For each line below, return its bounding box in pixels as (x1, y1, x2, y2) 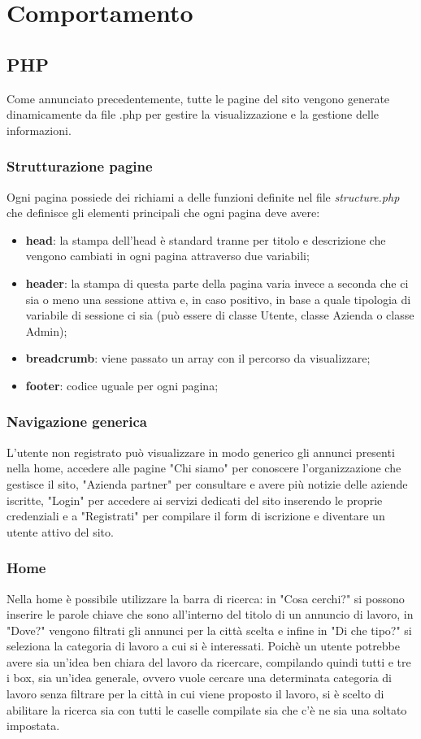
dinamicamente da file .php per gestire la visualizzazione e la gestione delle (7, 106, 379, 123)
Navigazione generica (7, 411, 147, 432)
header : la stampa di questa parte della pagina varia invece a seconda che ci (25, 274, 409, 291)
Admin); (25, 322, 67, 339)
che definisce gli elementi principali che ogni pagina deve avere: (7, 204, 320, 221)
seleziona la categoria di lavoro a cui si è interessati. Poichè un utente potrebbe (7, 637, 401, 654)
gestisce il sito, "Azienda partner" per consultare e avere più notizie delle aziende (7, 475, 408, 492)
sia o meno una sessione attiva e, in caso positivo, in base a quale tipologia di (25, 290, 411, 307)
